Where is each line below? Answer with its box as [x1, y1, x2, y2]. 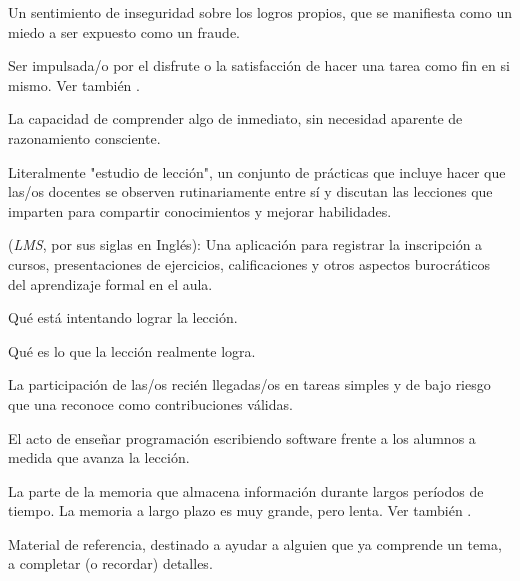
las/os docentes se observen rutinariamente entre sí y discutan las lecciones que [8, 181, 493, 202]
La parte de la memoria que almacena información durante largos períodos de [8, 480, 484, 501]
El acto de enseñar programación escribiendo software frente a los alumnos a [8, 427, 476, 448]
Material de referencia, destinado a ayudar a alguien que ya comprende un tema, [8, 533, 502, 554]
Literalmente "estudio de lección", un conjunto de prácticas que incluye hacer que [8, 161, 506, 182]
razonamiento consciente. [8, 127, 161, 148]
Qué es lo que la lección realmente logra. [8, 340, 256, 361]
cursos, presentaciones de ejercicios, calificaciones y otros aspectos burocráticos [8, 253, 490, 274]
